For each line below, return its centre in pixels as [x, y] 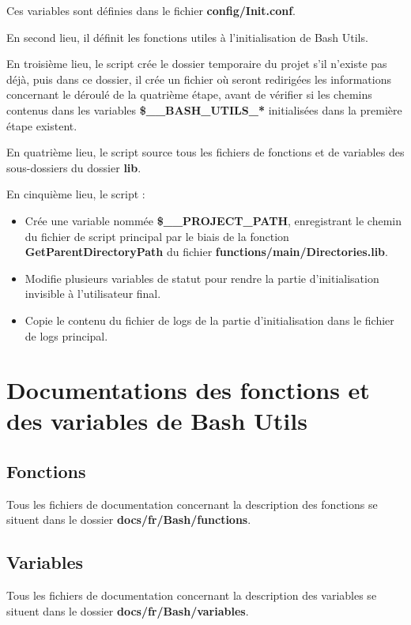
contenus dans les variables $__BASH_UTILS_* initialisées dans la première [204, 109]
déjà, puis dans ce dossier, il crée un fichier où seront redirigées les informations [199, 79]
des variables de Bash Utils [157, 421]
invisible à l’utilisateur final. [93, 294]
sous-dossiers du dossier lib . [74, 167]
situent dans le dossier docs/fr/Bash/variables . [128, 610]
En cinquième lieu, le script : [76, 194]
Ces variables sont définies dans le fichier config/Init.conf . [151, 10]
